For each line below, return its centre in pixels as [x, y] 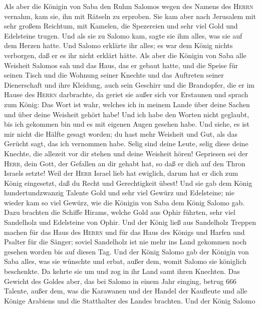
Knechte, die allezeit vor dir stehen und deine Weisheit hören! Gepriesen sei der [126, 153]
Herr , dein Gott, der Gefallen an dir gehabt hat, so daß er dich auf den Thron [125, 163]
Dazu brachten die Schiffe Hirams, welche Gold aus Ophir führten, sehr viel [120, 212]
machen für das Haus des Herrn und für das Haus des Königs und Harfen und [124, 232]
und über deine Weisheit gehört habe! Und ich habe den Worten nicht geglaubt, [127, 114]
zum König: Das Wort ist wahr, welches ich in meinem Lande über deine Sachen [127, 104]
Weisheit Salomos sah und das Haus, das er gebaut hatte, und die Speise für [121, 65]
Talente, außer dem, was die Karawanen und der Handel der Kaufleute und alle [126, 291]
